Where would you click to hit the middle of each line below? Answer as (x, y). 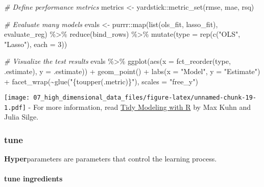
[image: (17, 98)
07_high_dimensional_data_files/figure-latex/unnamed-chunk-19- (145, 98)
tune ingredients (33, 179)
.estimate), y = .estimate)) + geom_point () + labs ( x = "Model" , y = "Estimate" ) (132, 71)
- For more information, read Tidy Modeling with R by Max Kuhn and (140, 107)
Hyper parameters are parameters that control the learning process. (111, 159)
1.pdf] (15, 108)
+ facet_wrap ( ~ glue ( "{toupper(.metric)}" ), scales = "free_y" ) (101, 81)
